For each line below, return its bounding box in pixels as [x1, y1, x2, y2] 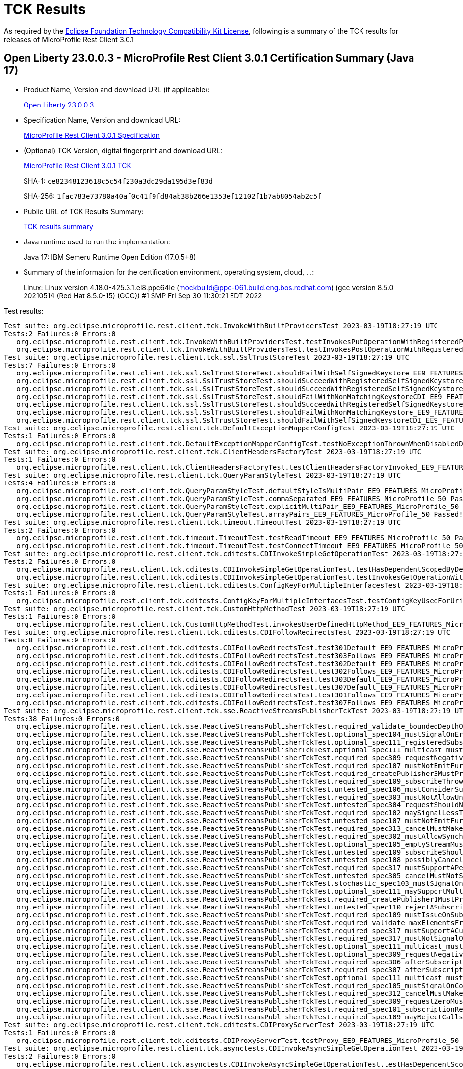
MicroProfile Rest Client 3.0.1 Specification [24, 131, 160, 139]
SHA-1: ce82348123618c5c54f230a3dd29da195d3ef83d [24, 176, 213, 185]
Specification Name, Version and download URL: [24, 115, 180, 124]
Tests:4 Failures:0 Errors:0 [4, 479, 116, 487]
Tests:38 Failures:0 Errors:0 [4, 714, 120, 722]
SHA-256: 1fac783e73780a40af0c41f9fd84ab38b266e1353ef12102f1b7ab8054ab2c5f [24, 191, 322, 200]
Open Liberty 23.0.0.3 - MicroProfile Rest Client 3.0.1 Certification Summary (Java [4, 52, 414, 65]
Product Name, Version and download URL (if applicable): [24, 85, 210, 94]
